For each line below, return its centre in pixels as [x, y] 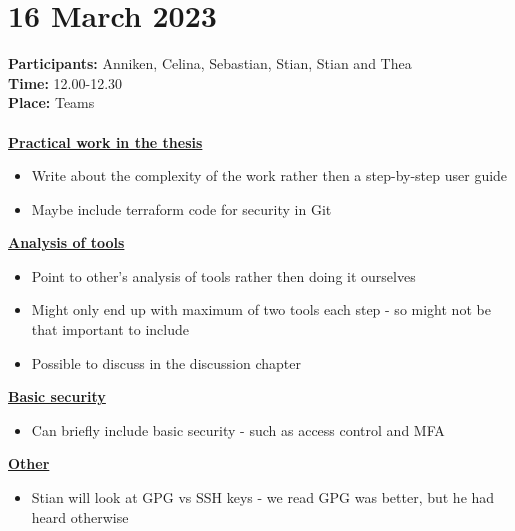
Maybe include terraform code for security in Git [181, 208]
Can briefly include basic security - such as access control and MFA [238, 429]
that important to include [110, 329]
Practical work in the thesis [105, 141]
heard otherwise [80, 516]
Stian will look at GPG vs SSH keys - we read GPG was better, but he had [263, 497]
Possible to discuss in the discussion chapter [166, 362]
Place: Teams [51, 102]
